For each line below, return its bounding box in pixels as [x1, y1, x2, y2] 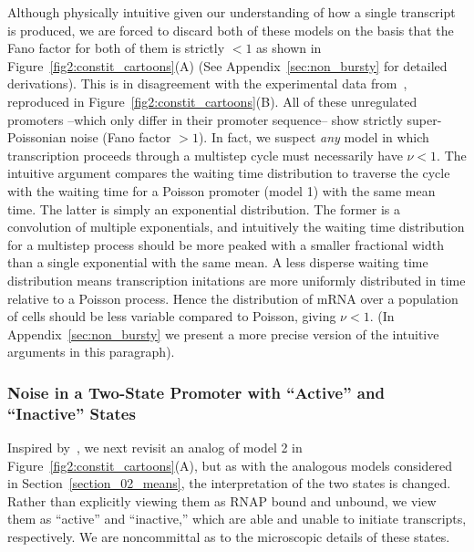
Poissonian [7, 128, 67, 147]
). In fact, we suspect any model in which [198, 128, 429, 147]
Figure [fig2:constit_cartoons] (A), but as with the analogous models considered [7, 455, 453, 474]
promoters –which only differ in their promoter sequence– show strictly [7, 109, 403, 129]
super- [407, 109, 442, 129]
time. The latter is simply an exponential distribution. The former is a [7, 199, 400, 218]
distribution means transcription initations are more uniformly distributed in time [7, 270, 466, 289]
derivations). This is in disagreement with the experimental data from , [7, 74, 407, 93]
